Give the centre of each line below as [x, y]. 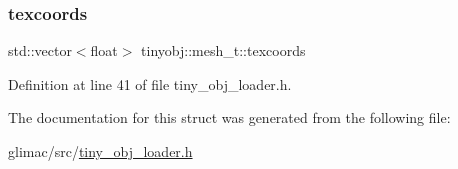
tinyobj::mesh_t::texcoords [223, 50]
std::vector [40, 50]
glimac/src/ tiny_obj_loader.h [100, 151]
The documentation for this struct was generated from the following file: [229, 117]
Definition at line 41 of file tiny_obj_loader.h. [150, 83]
